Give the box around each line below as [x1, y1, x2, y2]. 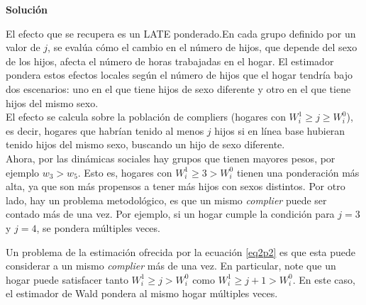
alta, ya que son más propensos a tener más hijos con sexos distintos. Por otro [6, 179, 345, 194]
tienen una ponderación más [236, 165, 360, 179]
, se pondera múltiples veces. [36, 220, 160, 235]
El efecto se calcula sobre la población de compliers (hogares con [6, 109, 286, 124]
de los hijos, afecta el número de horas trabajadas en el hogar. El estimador [6, 53, 334, 68]
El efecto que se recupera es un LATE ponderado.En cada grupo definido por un [6, 26, 356, 40]
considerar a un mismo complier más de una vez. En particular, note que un [6, 258, 336, 273]
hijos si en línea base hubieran [214, 123, 345, 138]
